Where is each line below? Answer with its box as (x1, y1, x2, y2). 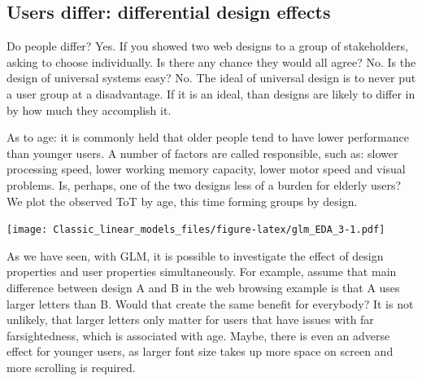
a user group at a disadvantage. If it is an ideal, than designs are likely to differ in (7, 85, 415, 102)
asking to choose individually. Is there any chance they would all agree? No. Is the (7, 53, 416, 70)
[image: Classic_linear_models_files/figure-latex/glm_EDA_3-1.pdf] (7, 224, 385, 236)
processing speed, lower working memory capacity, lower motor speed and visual (7, 160, 406, 177)
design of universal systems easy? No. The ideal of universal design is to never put (7, 69, 416, 86)
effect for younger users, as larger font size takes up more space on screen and (7, 343, 394, 360)
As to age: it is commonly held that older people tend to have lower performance (7, 129, 409, 146)
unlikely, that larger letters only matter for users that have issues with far (7, 311, 374, 328)
